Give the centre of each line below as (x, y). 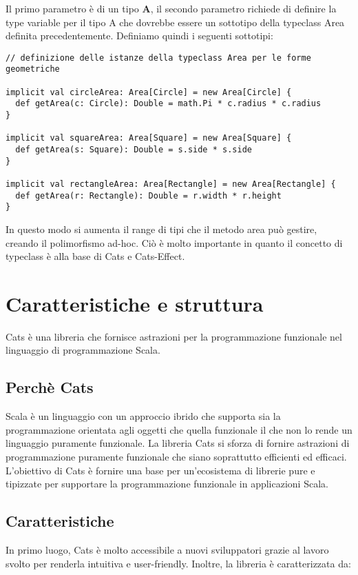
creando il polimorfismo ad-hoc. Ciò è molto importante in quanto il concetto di (174, 242)
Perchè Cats (50, 387)
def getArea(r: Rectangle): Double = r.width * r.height (148, 195)
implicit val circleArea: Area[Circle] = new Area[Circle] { (149, 92)
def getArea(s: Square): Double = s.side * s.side (134, 150)
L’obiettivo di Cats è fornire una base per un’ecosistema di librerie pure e (160, 470)
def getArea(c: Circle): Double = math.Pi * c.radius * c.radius (168, 104)
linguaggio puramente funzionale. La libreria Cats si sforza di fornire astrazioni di (178, 443)
